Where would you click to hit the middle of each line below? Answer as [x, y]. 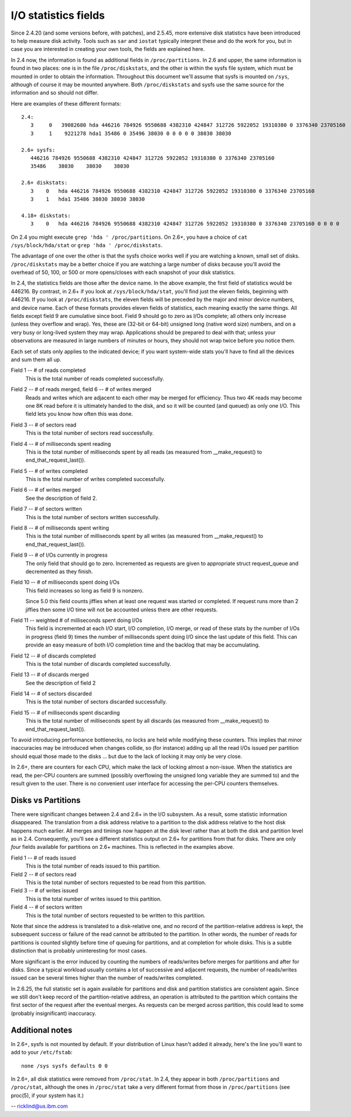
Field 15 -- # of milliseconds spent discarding [65, 712]
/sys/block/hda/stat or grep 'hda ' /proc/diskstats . [87, 245]
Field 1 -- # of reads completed [48, 370]
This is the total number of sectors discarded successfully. [96, 702]
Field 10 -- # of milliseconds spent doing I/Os [65, 582]
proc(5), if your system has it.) [47, 1095]
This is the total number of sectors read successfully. [90, 433]
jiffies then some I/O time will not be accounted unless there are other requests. [122, 610]
